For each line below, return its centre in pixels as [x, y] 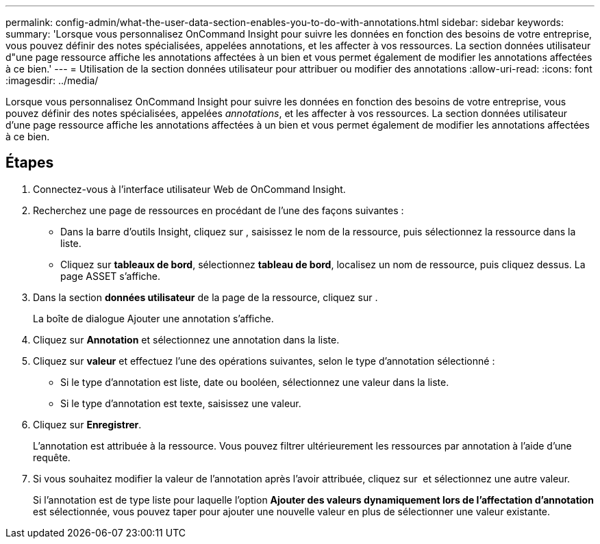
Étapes [30, 163]
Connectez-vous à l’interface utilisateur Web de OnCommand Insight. [189, 189]
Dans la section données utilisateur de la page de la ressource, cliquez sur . [205, 297]
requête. [52, 457]
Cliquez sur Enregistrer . [87, 424]
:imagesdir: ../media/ [52, 80]
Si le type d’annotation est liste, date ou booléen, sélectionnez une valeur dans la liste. [255, 382]
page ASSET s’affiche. [111, 276]
